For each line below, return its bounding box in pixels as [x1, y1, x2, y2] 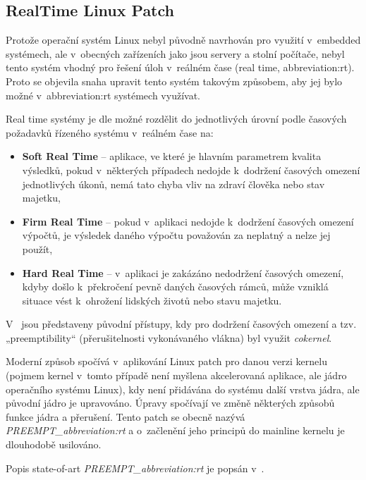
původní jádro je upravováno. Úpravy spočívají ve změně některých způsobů [6, 395, 335, 410]
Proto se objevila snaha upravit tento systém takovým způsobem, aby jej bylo [6, 73, 343, 88]
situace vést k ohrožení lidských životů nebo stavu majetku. [22, 293, 282, 307]
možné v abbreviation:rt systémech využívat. [6, 87, 200, 102]
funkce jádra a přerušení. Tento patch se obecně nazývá [6, 409, 245, 424]
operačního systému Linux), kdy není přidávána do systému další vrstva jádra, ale [6, 381, 360, 396]
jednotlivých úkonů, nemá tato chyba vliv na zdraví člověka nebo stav [22, 176, 325, 191]
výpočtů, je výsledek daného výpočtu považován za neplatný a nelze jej [22, 228, 331, 242]
